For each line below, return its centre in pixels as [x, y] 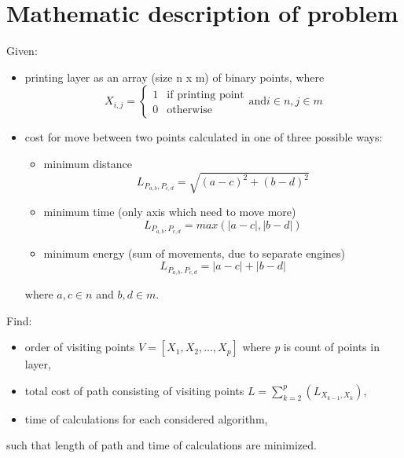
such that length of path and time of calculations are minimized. [162, 445]
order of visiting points [80, 347]
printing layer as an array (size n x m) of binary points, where [174, 77]
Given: [22, 51]
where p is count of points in [311, 347]
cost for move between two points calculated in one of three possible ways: [204, 137]
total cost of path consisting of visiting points [134, 390]
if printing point [206, 95]
